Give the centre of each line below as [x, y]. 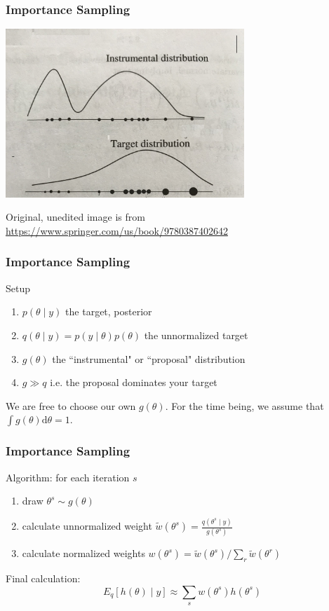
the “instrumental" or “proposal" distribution [149, 358]
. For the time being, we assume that [244, 405]
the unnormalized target [196, 335]
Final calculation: [43, 578]
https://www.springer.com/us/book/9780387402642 [117, 230]
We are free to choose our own [71, 405]
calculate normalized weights [83, 553]
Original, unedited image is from [75, 217]
